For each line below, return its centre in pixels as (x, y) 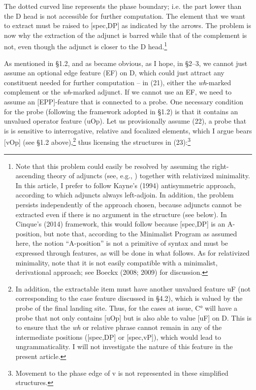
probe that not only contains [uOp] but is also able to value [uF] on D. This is (133, 317)
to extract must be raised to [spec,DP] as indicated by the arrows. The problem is (128, 25)
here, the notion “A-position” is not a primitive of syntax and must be (122, 243)
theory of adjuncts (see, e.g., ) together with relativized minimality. (148, 176)
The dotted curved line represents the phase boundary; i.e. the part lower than (123, 6)
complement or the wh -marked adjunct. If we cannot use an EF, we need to (118, 92)
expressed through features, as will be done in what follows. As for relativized (132, 252)
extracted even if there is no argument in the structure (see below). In (121, 214)
